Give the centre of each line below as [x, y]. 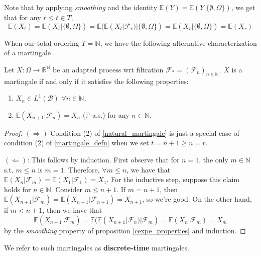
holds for [18, 189]
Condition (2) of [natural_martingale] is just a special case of [145, 133]
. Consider [67, 189]
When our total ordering [42, 42]
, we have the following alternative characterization [178, 42]
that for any [23, 17]
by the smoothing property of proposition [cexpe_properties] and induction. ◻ [125, 230]
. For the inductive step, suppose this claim [173, 179]
